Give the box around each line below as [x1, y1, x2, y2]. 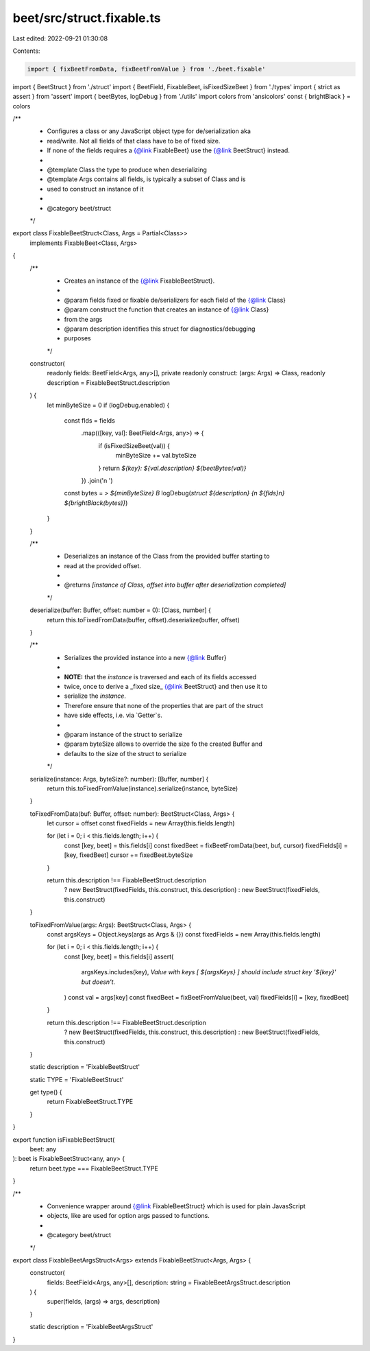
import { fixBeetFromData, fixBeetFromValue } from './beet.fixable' [27, 65, 266, 73]
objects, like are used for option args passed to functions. [47, 1212, 210, 1220]
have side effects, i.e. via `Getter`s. [64, 711, 162, 720]
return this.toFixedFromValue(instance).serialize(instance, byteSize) [47, 784, 238, 792]
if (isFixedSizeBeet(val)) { [98, 441, 171, 449]
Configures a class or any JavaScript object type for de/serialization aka [47, 127, 251, 135]
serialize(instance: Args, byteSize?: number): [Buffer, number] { [29, 775, 209, 783]
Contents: [12, 47, 40, 55]
